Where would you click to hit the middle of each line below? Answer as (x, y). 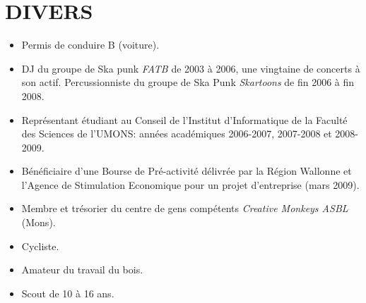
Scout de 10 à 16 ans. (68, 293)
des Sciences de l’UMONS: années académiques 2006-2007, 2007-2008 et (177, 134)
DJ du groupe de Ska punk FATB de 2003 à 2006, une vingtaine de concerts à (191, 68)
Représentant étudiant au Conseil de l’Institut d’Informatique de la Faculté (184, 119)
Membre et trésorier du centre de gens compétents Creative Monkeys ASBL (185, 208)
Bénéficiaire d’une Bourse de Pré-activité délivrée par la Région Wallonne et (187, 171)
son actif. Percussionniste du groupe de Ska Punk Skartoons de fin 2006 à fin (188, 82)
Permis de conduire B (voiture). (90, 45)
